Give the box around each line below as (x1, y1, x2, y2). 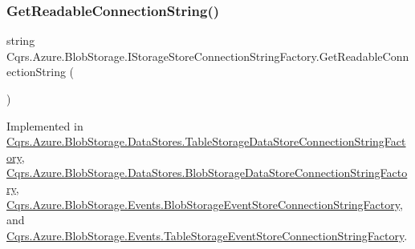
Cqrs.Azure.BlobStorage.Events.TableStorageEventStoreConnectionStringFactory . (6, 227, 408, 243)
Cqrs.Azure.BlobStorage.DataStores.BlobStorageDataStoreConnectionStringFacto (6, 164, 408, 181)
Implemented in (6, 117, 83, 134)
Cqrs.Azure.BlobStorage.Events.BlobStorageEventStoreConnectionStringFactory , (6, 195, 403, 212)
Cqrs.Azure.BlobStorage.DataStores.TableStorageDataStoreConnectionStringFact (6, 133, 406, 150)
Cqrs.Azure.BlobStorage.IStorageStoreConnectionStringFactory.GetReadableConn (6, 47, 409, 64)
